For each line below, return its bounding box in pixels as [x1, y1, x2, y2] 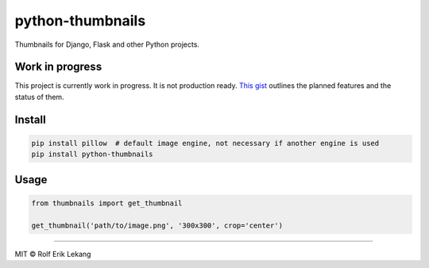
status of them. [14, 92, 64, 101]
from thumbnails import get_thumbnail [31, 198, 183, 208]
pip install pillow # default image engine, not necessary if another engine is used [31, 139, 380, 147]
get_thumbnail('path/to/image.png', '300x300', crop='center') [31, 220, 284, 230]
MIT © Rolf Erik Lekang [14, 249, 91, 258]
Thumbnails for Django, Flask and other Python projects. [14, 40, 200, 49]
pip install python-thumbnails [31, 150, 154, 159]
